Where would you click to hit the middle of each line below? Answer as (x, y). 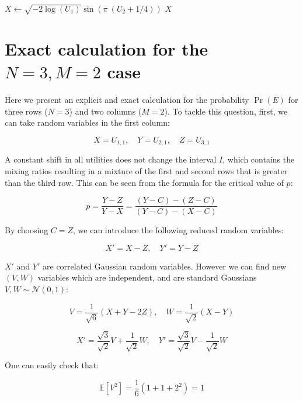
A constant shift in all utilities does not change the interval (111, 159)
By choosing (27, 230)
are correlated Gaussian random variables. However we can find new (165, 266)
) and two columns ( (105, 111)
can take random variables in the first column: (87, 122)
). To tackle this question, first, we (226, 111)
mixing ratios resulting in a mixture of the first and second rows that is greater (146, 170)
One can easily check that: (52, 365)
